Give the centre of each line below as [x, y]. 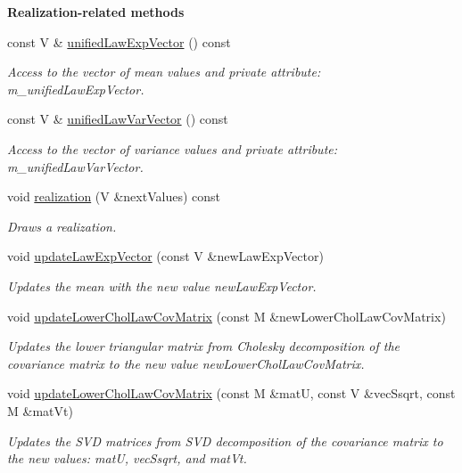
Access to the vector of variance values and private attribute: [173, 148]
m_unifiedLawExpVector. [76, 89]
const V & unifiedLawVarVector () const [118, 119]
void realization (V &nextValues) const [114, 196]
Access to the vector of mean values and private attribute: [164, 72]
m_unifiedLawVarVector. [75, 166]
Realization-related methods [96, 12]
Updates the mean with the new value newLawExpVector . [162, 285]
